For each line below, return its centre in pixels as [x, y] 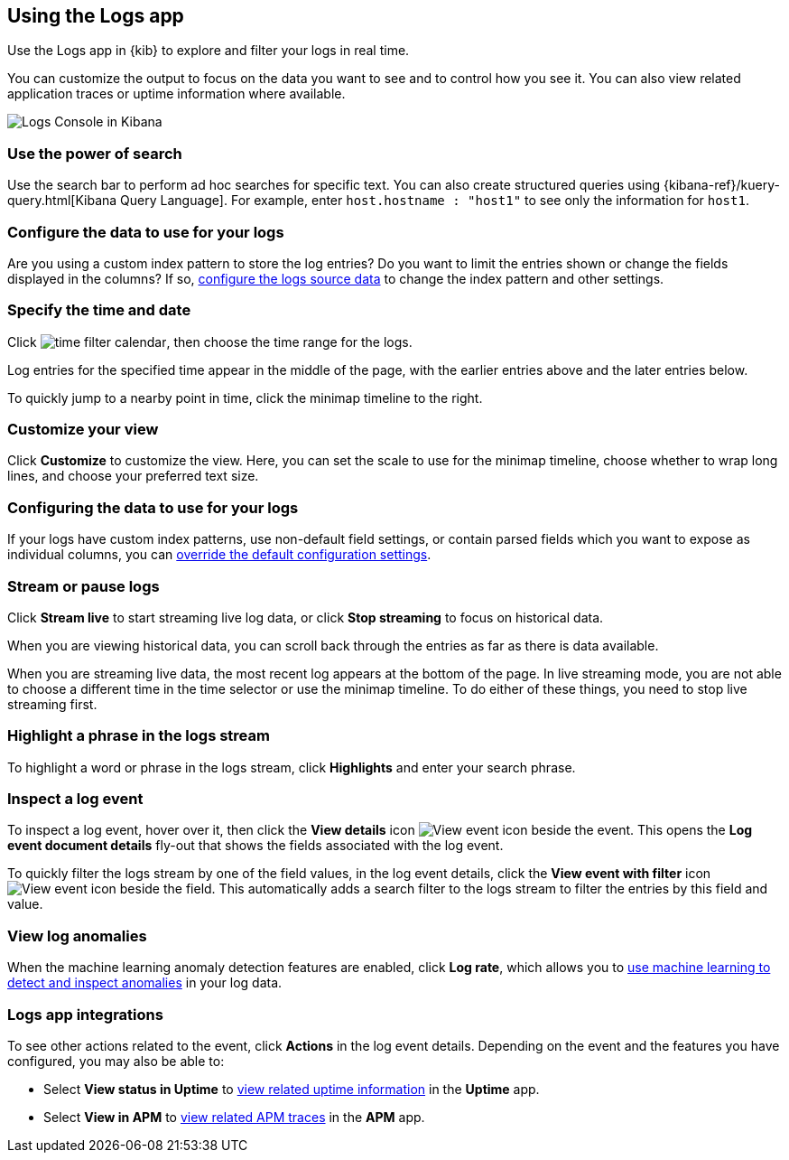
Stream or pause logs [84, 586]
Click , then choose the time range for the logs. [210, 341]
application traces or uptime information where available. [176, 94]
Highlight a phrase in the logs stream [139, 736]
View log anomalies [77, 935]
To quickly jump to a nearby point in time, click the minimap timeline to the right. [245, 398]
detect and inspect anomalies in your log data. [145, 983]
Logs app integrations [85, 1014]
